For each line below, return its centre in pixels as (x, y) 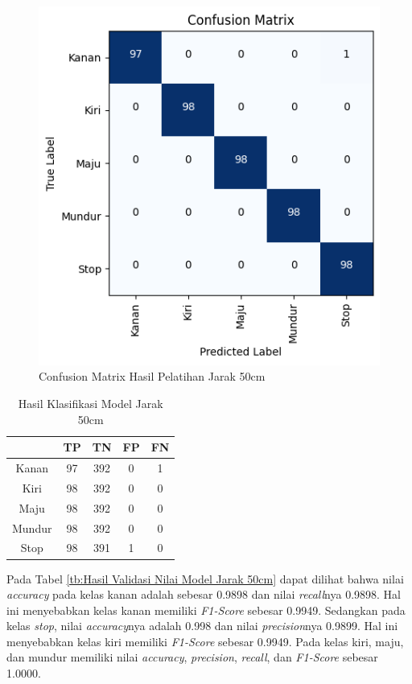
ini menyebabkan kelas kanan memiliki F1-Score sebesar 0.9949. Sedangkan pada (206, 610)
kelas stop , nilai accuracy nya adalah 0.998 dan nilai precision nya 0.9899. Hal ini (202, 626)
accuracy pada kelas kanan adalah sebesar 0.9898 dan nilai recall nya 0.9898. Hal (204, 594)
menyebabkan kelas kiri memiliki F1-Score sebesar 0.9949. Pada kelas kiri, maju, (205, 641)
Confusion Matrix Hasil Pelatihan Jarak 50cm (152, 376)
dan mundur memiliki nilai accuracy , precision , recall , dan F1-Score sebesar (192, 657)
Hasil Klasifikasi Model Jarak (91, 403)
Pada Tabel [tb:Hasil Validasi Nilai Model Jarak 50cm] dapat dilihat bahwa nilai (205, 578)
